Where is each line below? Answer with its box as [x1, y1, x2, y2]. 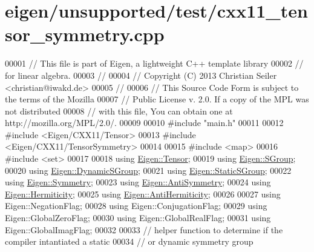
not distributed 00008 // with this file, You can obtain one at [5, 104, 233, 117]
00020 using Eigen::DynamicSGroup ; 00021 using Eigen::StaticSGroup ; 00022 [5, 164, 292, 176]
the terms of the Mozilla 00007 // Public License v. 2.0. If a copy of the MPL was [5, 93, 309, 105]
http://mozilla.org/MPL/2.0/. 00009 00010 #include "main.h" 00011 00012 [5, 116, 284, 129]
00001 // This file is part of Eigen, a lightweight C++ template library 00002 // [5, 57, 304, 70]
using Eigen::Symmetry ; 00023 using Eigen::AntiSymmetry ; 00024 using [5, 176, 271, 188]
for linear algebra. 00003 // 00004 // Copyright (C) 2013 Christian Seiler [5, 68, 277, 81]
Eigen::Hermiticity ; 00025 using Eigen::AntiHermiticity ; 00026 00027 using [5, 187, 281, 200]
